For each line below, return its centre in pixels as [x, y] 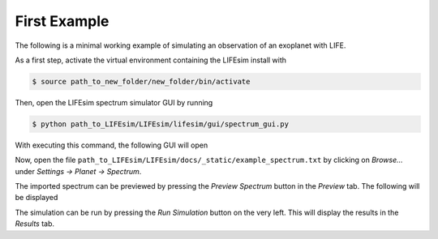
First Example [62, 21]
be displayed [36, 198]
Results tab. [35, 224]
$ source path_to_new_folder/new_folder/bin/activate [141, 81]
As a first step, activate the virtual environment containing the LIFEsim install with [151, 60]
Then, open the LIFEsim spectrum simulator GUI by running [114, 102]
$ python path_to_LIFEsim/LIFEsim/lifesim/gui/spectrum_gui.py [161, 124]
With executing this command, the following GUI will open [112, 145]
